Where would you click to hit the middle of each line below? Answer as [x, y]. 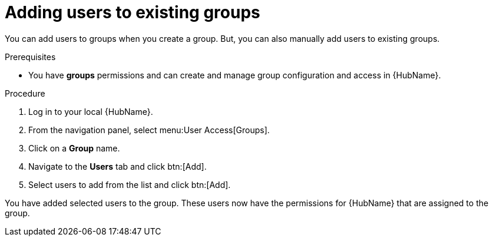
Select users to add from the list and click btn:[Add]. [130, 184]
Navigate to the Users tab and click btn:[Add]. [118, 166]
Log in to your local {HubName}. [91, 111]
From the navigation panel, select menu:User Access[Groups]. [149, 130]
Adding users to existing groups [133, 12]
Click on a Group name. [74, 148]
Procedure [25, 93]
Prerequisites [30, 57]
